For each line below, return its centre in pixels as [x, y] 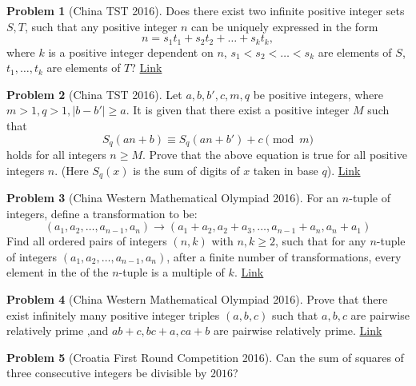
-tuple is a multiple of [172, 272]
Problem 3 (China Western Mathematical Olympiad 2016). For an [173, 198]
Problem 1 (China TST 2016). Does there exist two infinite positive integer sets [206, 10]
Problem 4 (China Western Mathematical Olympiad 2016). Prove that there [197, 299]
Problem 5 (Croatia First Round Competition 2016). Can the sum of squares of [205, 357]
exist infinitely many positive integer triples [113, 314]
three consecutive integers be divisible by [107, 373]
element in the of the [58, 272]
